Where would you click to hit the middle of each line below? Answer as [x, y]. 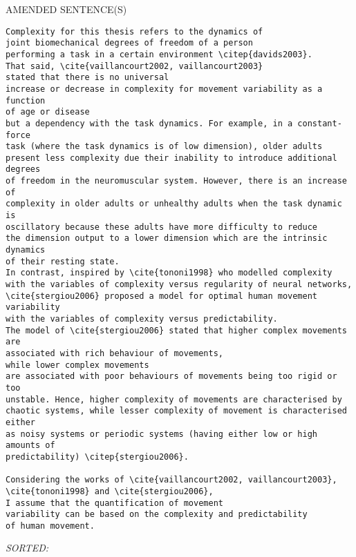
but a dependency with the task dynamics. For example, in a [149, 123]
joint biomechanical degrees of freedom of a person [129, 43]
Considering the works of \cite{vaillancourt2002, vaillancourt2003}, [171, 480]
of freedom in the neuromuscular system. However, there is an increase [176, 181]
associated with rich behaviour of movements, [114, 353]
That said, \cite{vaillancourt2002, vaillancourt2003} [134, 66]
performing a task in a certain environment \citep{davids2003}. [159, 54]
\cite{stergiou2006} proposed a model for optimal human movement [162, 296]
